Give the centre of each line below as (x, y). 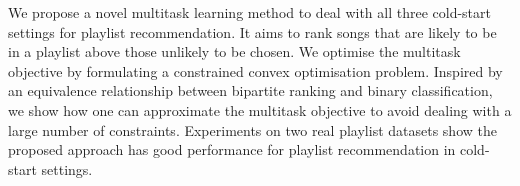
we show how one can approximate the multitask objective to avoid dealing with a (260, 109)
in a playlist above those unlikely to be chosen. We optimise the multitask (234, 51)
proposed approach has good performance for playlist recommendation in (232, 149)
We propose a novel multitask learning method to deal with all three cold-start (249, 12)
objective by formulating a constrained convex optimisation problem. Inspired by (255, 70)
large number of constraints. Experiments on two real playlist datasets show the (252, 129)
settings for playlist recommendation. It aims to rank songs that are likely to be (252, 31)
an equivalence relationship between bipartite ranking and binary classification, (250, 90)
